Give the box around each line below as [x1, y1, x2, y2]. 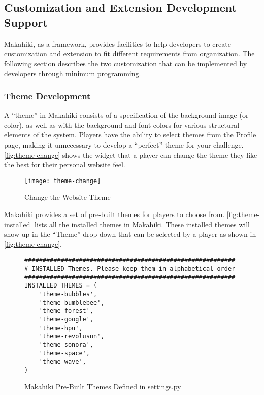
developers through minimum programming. [4, 68, 141, 79]
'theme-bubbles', [39, 291, 97, 298]
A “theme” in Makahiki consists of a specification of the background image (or [4, 110, 249, 120]
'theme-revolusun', [39, 333, 105, 340]
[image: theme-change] [24, 177, 101, 185]
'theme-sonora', [39, 341, 94, 348]
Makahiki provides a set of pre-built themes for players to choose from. [4, 209, 225, 219]
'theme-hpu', [39, 324, 83, 332]
